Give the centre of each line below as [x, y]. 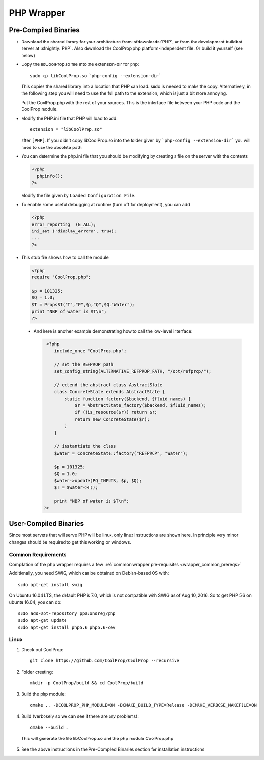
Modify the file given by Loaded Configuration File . [78, 195]
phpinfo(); [50, 176]
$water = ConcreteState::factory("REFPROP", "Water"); [121, 453]
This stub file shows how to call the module [65, 257]
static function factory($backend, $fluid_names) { [128, 399]
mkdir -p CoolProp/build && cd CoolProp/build [87, 683]
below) [28, 55]
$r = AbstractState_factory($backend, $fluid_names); [140, 406]
